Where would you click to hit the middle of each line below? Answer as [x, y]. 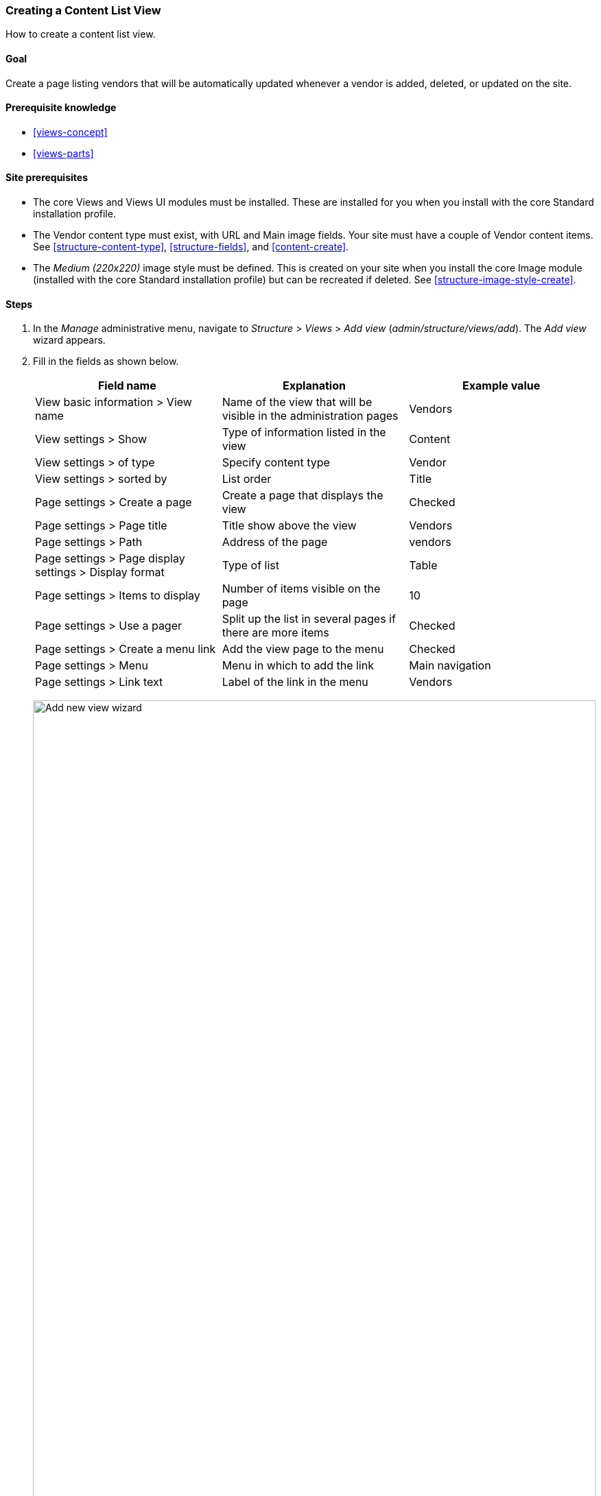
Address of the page [275, 542]
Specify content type [276, 463]
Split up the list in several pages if [309, 619]
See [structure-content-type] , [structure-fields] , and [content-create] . [191, 247]
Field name [127, 386]
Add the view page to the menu [303, 649]
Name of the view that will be [297, 402]
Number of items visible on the [301, 589]
